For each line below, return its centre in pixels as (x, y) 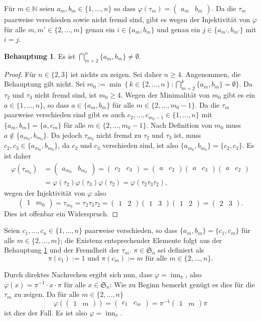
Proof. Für (20, 74)
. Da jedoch (64, 135)
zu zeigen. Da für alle (47, 294)
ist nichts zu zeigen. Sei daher (116, 74)
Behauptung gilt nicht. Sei (44, 84)
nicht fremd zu (119, 135)
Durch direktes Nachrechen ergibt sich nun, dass (78, 274)
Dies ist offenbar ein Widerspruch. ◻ (61, 213)
